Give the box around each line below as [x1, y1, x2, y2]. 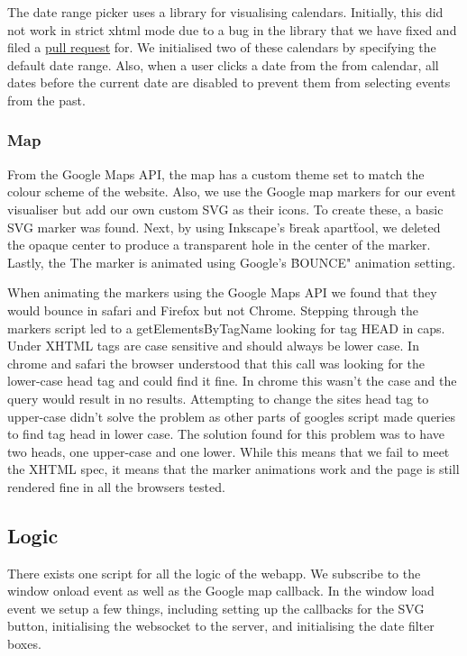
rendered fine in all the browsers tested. [7, 477, 225, 496]
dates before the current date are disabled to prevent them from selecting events [7, 73, 451, 92]
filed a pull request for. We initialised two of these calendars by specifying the [7, 38, 436, 57]
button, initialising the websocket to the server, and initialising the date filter [7, 616, 435, 635]
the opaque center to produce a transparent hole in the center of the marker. [7, 235, 431, 254]
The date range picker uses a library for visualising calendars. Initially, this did [7, 3, 444, 21]
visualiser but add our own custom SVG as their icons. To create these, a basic [7, 199, 444, 218]
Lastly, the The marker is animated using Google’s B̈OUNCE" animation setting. [7, 252, 456, 271]
